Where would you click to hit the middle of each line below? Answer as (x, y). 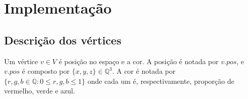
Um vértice (21, 61)
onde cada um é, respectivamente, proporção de (161, 81)
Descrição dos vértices (63, 40)
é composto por (46, 71)
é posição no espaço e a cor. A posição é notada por (139, 61)
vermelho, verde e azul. (40, 91)
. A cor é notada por (144, 71)
